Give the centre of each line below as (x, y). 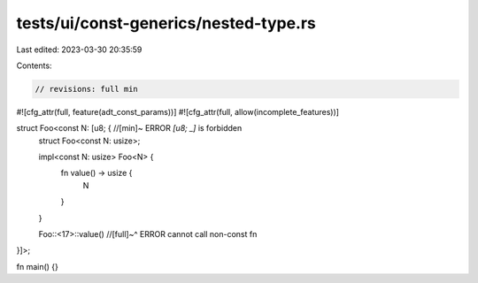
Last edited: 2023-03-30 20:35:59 (79, 50)
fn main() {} (38, 266)
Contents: (34, 65)
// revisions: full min (87, 89)
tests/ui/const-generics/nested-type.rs (166, 23)
